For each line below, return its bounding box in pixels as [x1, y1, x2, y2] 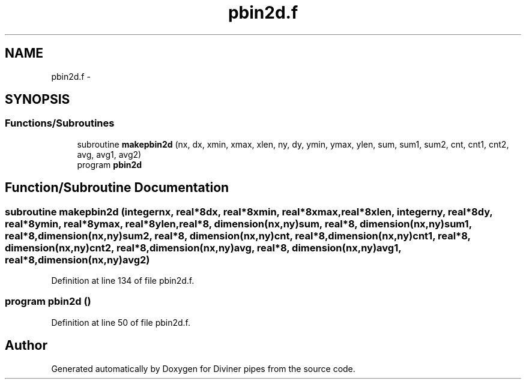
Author [5, 338, 47, 353]
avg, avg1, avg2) [77, 149, 142, 160]
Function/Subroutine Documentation [5, 180, 229, 196]
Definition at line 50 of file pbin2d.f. [51, 317, 191, 328]
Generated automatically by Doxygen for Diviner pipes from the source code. [51, 363, 355, 374]
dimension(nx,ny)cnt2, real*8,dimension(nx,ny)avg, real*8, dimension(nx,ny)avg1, [5, 241, 402, 254]
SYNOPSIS [5, 92, 70, 107]
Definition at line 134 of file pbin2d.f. [51, 275, 195, 286]
